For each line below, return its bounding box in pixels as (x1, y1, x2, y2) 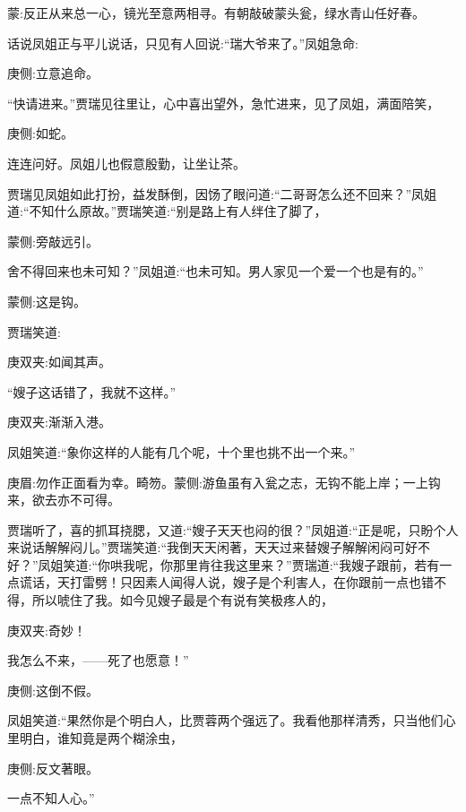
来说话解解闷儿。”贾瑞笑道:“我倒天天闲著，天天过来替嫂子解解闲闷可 (7, 538, 406, 557)
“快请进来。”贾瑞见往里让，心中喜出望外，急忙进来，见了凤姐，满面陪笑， (7, 93, 440, 112)
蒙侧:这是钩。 (7, 291, 86, 310)
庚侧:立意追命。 (7, 64, 99, 82)
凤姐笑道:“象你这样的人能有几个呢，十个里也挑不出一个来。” (7, 442, 356, 461)
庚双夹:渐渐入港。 (7, 412, 111, 431)
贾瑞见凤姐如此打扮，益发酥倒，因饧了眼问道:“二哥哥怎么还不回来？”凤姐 (7, 184, 437, 203)
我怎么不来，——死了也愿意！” (7, 651, 189, 669)
